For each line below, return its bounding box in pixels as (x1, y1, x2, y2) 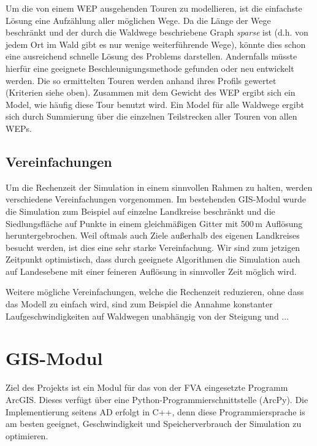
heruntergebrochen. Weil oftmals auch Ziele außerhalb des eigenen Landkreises (6, 229, 300, 242)
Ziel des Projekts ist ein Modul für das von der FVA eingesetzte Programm (6, 381, 288, 394)
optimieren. (6, 429, 48, 442)
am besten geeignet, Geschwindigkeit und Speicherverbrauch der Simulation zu (6, 417, 302, 430)
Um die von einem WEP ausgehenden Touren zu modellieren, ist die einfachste (6, 2, 302, 14)
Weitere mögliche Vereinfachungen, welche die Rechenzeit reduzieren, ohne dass (6, 285, 304, 298)
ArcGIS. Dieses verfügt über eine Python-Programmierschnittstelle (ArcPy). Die (6, 393, 308, 406)
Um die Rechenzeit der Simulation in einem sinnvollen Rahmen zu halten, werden (6, 180, 313, 193)
